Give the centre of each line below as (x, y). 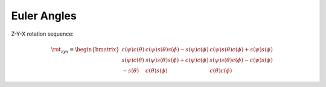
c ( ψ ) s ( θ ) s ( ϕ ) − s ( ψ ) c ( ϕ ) (177, 49)
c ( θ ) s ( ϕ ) (156, 70)
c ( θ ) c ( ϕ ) (221, 70)
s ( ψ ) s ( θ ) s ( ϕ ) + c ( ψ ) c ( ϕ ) (177, 60)
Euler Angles (44, 16)
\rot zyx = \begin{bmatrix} (85, 50)
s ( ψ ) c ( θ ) (133, 60)
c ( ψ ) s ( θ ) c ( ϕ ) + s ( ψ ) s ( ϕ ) (241, 49)
